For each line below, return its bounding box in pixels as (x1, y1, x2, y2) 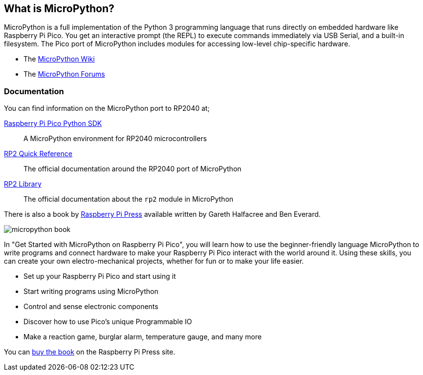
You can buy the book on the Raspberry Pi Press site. (4, 348, 176, 356)
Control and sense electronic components (23, 302, 158, 311)
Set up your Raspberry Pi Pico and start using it (23, 272, 176, 281)
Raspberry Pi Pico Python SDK (4, 119, 102, 128)
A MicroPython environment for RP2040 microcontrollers (23, 134, 207, 143)
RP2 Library (4, 180, 42, 188)
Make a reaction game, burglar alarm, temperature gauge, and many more (23, 333, 262, 341)
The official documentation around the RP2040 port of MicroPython (23, 165, 242, 173)
